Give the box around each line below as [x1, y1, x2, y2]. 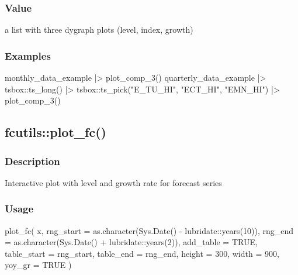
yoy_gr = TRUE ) [5, 259, 72, 271]
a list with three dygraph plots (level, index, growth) [5, 23, 193, 36]
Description [5, 153, 60, 168]
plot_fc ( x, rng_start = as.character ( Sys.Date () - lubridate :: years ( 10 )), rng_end [5, 224, 294, 236]
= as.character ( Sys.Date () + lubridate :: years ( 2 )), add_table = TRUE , [5, 236, 258, 248]
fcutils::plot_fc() [5, 123, 106, 141]
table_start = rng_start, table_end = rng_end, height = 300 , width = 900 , [5, 247, 279, 259]
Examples [5, 48, 51, 63]
